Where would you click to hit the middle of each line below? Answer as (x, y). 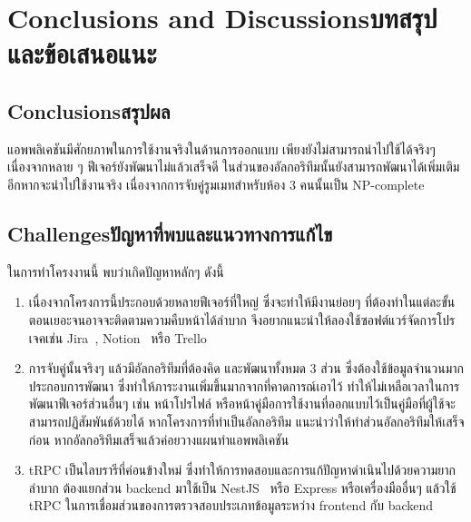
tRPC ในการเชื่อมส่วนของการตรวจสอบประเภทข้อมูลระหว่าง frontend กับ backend (231, 505)
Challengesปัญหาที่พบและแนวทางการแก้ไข (170, 233)
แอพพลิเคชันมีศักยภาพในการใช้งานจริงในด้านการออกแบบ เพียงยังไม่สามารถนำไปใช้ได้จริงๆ (221, 148)
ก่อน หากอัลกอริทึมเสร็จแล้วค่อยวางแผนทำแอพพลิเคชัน (159, 439)
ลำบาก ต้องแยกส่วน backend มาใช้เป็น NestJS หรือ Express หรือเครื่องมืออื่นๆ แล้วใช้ (242, 487)
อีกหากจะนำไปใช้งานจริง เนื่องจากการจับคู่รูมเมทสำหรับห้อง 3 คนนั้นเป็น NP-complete (216, 184)
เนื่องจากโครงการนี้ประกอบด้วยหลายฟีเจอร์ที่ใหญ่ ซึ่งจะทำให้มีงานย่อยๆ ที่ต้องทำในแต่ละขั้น (242, 302)
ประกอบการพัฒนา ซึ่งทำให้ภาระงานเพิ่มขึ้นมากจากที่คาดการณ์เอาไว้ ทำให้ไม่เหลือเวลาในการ (244, 385)
